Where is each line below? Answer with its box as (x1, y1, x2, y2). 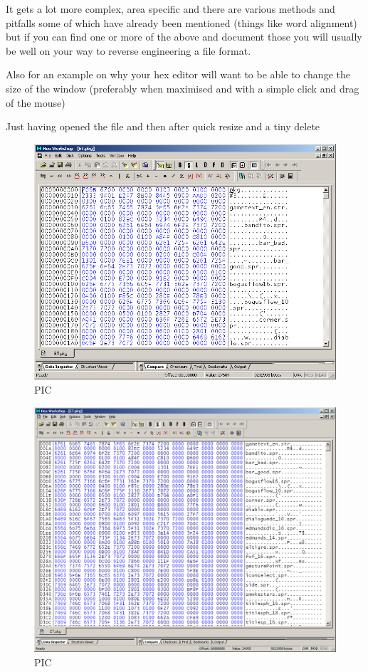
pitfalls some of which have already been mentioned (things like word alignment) (6, 15, 357, 30)
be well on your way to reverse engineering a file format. (6, 43, 251, 58)
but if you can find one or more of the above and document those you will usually (6, 29, 362, 44)
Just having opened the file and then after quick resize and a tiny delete (6, 119, 320, 134)
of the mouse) (6, 95, 65, 110)
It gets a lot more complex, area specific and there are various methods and (6, 1, 335, 16)
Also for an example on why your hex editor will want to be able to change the (6, 67, 350, 82)
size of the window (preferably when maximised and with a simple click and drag (6, 80, 359, 95)
